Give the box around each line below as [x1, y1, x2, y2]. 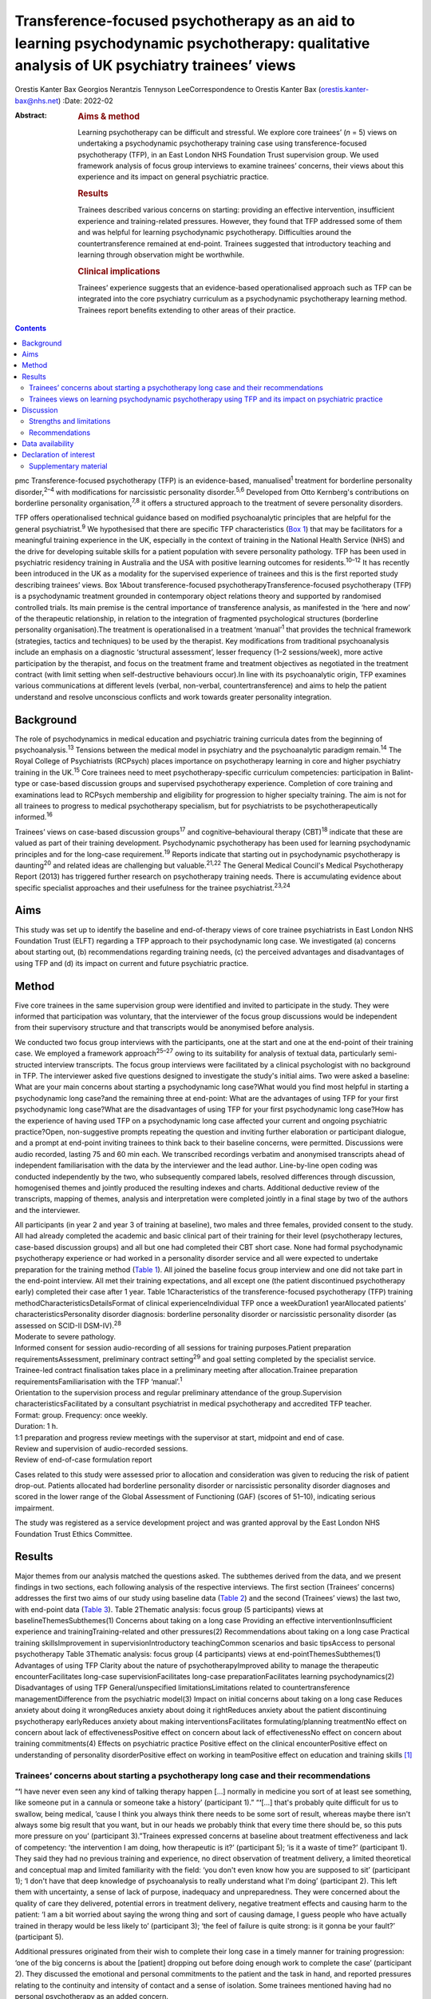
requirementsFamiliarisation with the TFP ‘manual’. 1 [14, 1375, 183, 1387]
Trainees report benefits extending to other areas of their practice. [77, 305, 296, 315]
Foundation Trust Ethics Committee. [14, 1529, 133, 1538]
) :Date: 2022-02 [57, 96, 113, 106]
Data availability [22, 439, 74, 449]
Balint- [391, 768, 414, 777]
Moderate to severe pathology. [14, 1331, 116, 1341]
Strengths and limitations [29, 417, 111, 426]
